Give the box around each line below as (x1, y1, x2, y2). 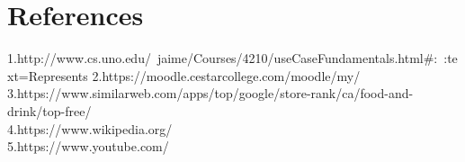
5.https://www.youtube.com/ (7, 137, 169, 156)
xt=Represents (7, 66, 88, 85)
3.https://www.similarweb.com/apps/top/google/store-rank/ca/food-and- (7, 84, 414, 103)
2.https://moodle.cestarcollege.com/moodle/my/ (92, 66, 361, 85)
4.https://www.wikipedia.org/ (7, 119, 173, 138)
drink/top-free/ (7, 101, 92, 120)
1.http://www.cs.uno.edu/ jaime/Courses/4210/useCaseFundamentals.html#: (7, 49, 438, 67)
